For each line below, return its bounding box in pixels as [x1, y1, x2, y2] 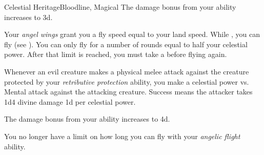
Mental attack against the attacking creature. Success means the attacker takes [4, 86, 253, 97]
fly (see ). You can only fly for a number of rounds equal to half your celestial [4, 38, 248, 49]
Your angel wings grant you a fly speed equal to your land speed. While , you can [4, 29, 260, 40]
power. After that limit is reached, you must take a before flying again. [4, 49, 227, 60]
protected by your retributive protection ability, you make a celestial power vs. [4, 76, 249, 87]
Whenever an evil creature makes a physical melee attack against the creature [4, 66, 249, 76]
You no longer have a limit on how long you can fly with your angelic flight [4, 130, 240, 141]
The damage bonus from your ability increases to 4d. [4, 113, 170, 124]
